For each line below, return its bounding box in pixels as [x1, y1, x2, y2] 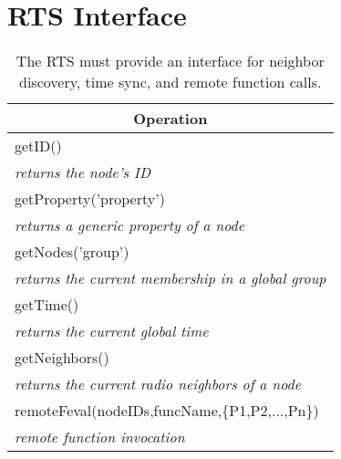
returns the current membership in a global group [15, 267, 326, 289]
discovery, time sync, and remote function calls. [19, 71, 322, 93]
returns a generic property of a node [15, 214, 245, 236]
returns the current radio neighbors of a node [15, 373, 302, 395]
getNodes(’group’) [15, 241, 129, 263]
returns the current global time [15, 320, 209, 342]
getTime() [15, 294, 79, 316]
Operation [133, 108, 208, 130]
